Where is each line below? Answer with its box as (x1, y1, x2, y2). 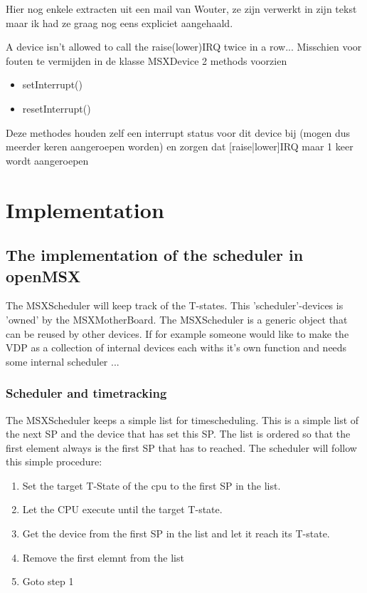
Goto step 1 (22, 574, 74, 589)
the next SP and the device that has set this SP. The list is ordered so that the (6, 426, 351, 441)
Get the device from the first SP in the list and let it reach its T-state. (22, 526, 330, 541)
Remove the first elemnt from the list (22, 550, 184, 564)
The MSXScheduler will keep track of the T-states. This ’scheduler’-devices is (6, 298, 344, 313)
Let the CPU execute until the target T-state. (22, 502, 223, 517)
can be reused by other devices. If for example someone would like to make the (6, 326, 349, 341)
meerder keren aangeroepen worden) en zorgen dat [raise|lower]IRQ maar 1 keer (6, 139, 353, 154)
